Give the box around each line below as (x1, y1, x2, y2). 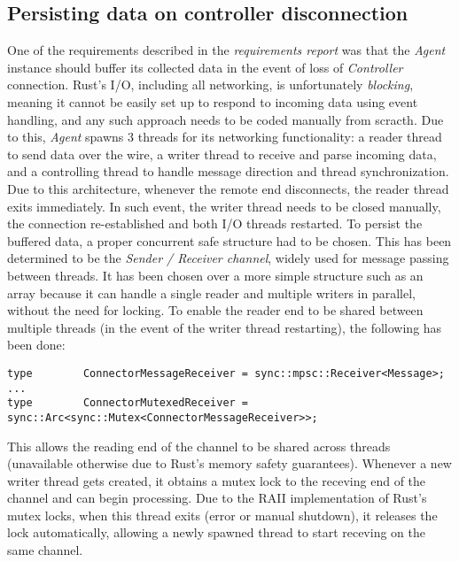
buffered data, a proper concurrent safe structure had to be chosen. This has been (7, 231, 452, 250)
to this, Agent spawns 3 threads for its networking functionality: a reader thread (7, 127, 442, 146)
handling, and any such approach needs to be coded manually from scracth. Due (7, 110, 444, 128)
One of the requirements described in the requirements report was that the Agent (7, 41, 446, 59)
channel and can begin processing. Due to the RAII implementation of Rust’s (7, 489, 427, 507)
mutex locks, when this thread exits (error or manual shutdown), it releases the (7, 505, 438, 524)
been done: (7, 335, 66, 354)
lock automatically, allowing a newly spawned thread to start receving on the (7, 523, 425, 542)
